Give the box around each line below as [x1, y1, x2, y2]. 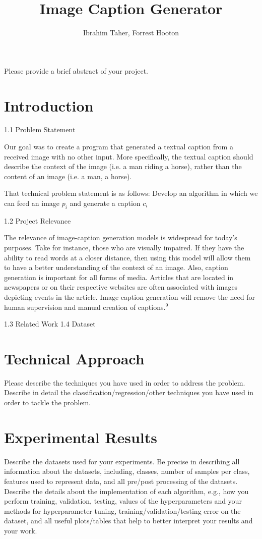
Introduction [4, 95, 94, 116]
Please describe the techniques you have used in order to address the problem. [4, 377, 245, 388]
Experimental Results [4, 426, 157, 447]
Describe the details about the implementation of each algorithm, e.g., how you [4, 486, 249, 496]
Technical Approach [4, 348, 145, 368]
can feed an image [4, 198, 60, 208]
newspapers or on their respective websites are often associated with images [4, 282, 238, 292]
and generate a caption [70, 198, 141, 208]
